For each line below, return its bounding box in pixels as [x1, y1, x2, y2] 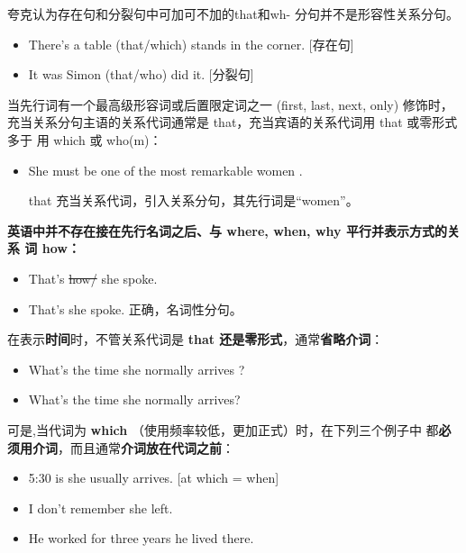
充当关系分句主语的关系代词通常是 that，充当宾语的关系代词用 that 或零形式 [7, 113, 458, 131]
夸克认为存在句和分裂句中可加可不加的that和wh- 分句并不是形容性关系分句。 [7, 5, 459, 23]
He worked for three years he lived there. [28, 529, 254, 548]
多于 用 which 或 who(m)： [7, 130, 162, 149]
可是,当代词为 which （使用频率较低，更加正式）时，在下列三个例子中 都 [7, 420, 439, 439]
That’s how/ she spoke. [28, 268, 158, 287]
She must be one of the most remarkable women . [28, 160, 303, 179]
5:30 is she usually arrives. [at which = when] [28, 468, 279, 487]
